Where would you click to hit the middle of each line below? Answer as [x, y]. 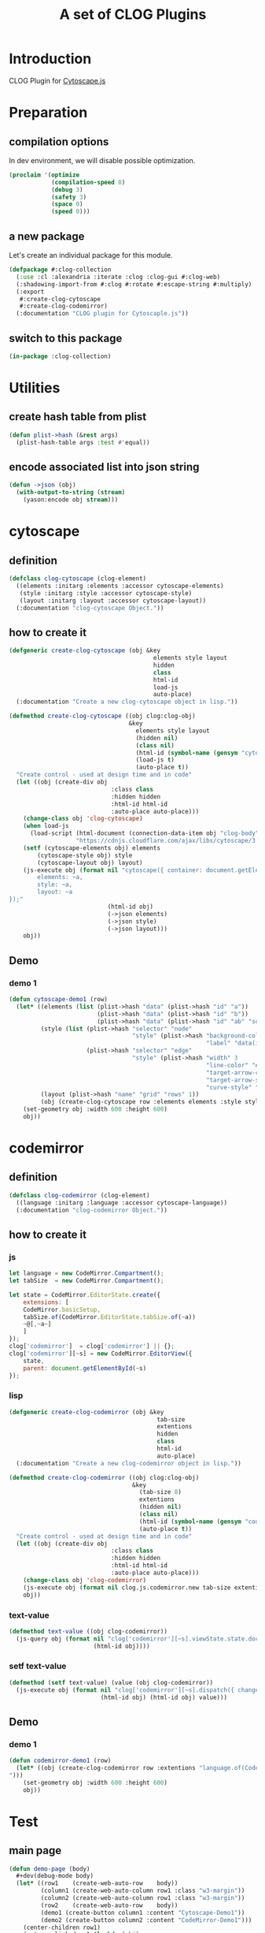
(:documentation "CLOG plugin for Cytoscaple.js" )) [103, 314]
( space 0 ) [67, 204]
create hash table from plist [78, 417]
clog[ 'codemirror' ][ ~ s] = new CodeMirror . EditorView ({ [101, 1354]
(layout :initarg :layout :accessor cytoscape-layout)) [113, 601]
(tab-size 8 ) [160, 1492]
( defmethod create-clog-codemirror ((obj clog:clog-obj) [104, 1477]
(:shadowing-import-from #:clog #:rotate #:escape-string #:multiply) [134, 284]
